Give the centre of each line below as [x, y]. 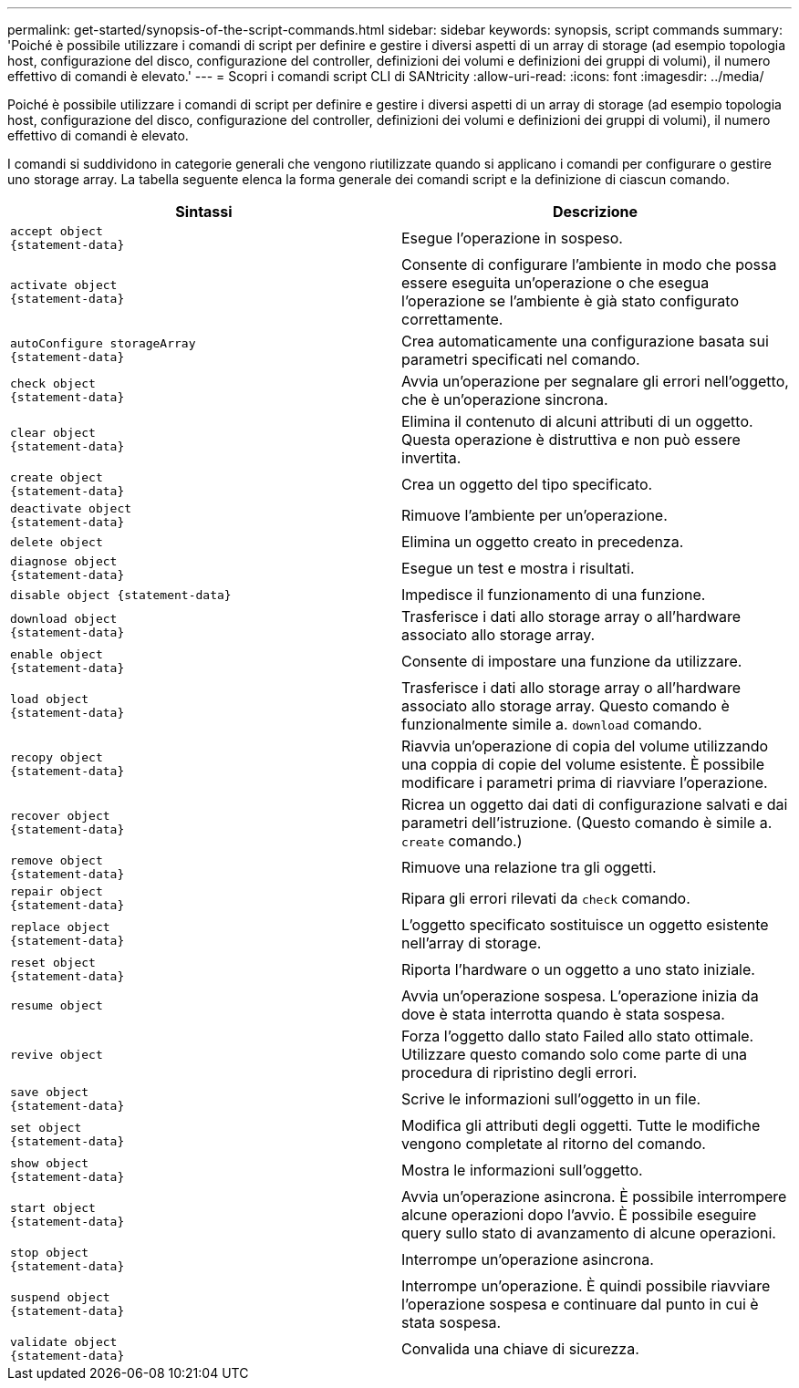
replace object [60, 927]
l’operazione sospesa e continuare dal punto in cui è [580, 1304]
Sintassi [204, 212]
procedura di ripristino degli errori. [519, 1072]
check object [53, 383]
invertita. [431, 458]
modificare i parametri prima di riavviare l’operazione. [585, 782]
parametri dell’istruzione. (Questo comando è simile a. [587, 823]
